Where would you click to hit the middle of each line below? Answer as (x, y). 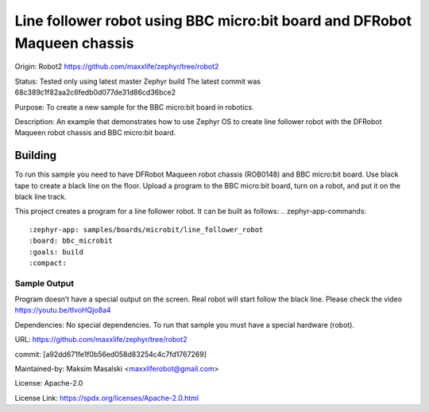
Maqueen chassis (74, 43)
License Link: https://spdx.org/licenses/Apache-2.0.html (106, 398)
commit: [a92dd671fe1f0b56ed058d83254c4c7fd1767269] (110, 354)
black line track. (41, 196)
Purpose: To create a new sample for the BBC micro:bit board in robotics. (134, 107)
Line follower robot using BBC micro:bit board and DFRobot (213, 21)
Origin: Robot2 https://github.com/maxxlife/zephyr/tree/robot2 (117, 67)
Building (36, 155)
